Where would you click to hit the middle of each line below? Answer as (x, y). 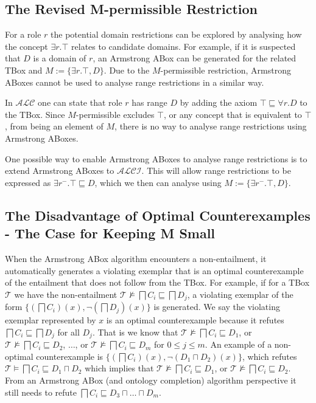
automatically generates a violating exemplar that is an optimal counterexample (154, 270)
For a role (23, 34)
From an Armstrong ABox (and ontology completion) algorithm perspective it (151, 380)
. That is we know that (135, 332)
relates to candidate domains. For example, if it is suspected (184, 46)
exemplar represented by (51, 320)
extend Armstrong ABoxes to (60, 170)
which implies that (119, 368)
